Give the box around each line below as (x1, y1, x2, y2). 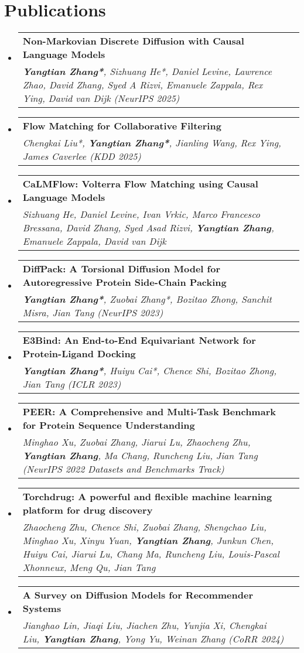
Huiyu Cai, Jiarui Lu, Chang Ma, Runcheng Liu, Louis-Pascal (22, 547, 279, 561)
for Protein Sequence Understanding (22, 418, 195, 432)
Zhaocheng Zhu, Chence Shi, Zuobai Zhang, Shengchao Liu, (22, 520, 267, 534)
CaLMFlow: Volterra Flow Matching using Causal (22, 177, 258, 191)
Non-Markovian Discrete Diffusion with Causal (22, 34, 244, 48)
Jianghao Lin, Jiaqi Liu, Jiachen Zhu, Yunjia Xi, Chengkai (22, 618, 267, 633)
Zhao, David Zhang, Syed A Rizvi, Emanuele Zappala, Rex (22, 78, 263, 92)
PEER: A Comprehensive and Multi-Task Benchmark (22, 405, 276, 419)
